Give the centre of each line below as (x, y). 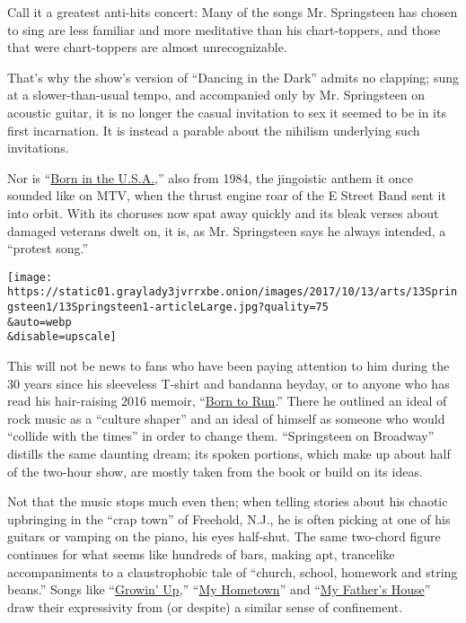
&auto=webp (40, 322)
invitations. (38, 148)
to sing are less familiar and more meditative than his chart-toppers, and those (224, 29)
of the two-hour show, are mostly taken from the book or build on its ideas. (215, 471)
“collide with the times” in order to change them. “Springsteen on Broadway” (221, 436)
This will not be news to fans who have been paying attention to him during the (229, 365)
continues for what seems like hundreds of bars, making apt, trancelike (201, 553)
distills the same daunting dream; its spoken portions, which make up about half (229, 453)
